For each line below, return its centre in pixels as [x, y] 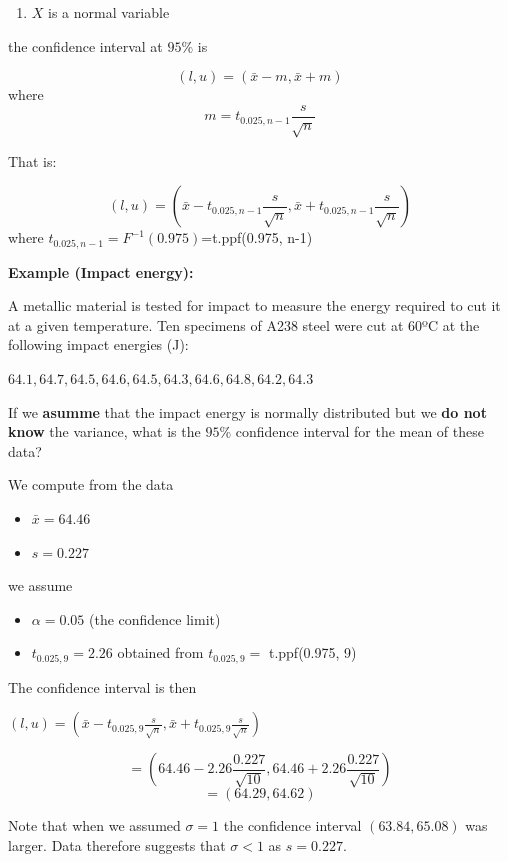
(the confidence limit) [154, 618]
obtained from [160, 652]
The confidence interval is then [102, 686]
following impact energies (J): [98, 344]
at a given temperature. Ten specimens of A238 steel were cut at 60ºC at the [244, 324]
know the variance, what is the [104, 431]
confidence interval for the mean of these [359, 431]
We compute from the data [91, 484]
